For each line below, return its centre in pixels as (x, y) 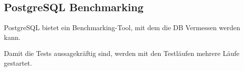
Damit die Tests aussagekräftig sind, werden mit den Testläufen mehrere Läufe (122, 53)
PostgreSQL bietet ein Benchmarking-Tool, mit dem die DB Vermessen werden (122, 27)
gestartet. (18, 62)
